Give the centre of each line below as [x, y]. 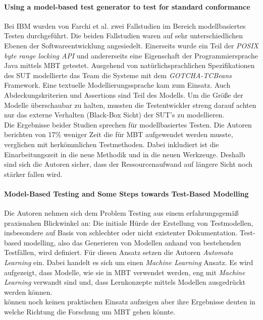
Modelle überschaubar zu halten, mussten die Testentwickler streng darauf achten [130, 105]
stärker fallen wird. [33, 174]
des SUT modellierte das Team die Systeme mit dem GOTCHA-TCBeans [118, 75]
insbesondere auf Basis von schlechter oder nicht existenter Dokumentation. [121, 233]
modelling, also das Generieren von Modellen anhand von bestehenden [132, 242]
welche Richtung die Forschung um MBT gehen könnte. [90, 312]
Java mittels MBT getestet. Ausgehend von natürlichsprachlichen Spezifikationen [129, 65]
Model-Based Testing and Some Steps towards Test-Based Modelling [126, 193]
